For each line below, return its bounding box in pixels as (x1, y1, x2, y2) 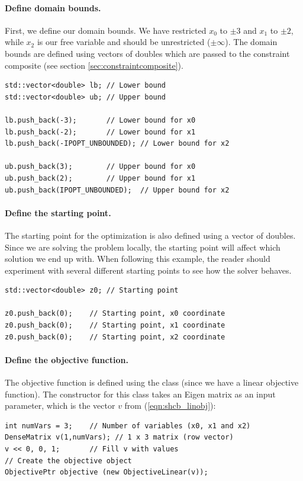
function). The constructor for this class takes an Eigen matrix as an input (5, 387, 276, 400)
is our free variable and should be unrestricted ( (37, 36, 211, 48)
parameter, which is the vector (5, 399, 115, 412)
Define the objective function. (5, 353, 128, 365)
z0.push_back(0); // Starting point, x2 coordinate (5, 332, 225, 341)
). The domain (225, 36, 278, 48)
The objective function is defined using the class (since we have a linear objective (5, 376, 299, 389)
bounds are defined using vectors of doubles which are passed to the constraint (5, 47, 290, 59)
